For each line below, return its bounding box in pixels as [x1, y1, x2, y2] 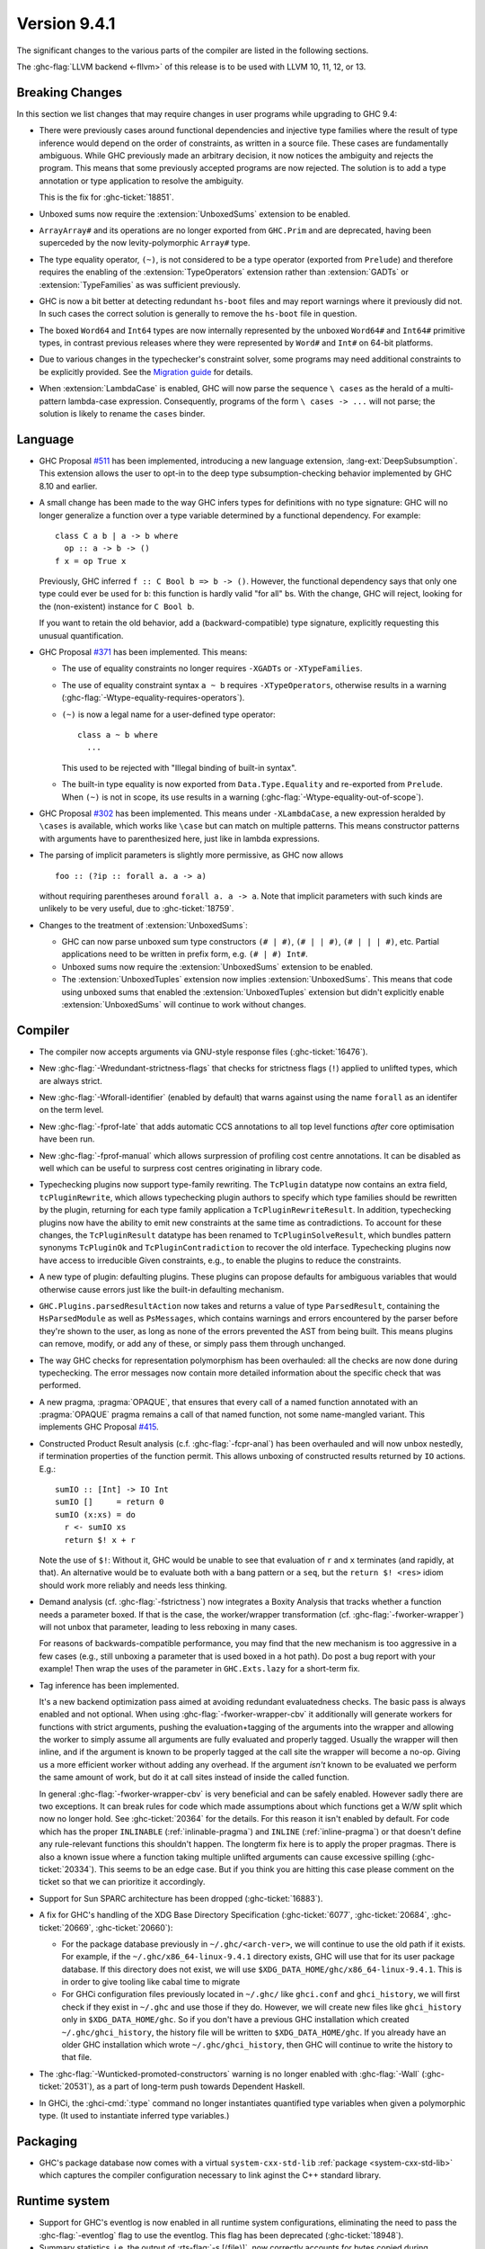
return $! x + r [64, 1535, 137, 1545]
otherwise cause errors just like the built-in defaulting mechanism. [39, 1284, 285, 1295]
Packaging [16, 2133, 78, 2149]
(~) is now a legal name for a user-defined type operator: [61, 709, 276, 720]
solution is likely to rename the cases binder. [39, 408, 206, 419]
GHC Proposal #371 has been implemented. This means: [39, 647, 248, 658]
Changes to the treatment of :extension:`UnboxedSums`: [39, 919, 249, 930]
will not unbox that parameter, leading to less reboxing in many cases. [39, 1621, 298, 1632]
